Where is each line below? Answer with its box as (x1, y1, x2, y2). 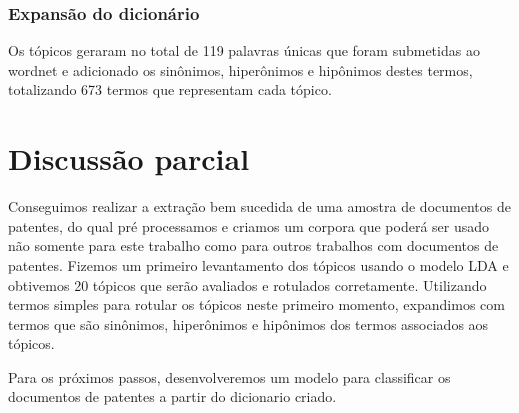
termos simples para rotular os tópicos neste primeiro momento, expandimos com (8, 294, 505, 315)
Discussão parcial (8, 138, 250, 179)
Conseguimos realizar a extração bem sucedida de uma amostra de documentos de (8, 196, 511, 217)
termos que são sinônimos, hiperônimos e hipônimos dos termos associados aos (8, 313, 489, 334)
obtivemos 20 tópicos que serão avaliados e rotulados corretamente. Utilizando (8, 274, 487, 295)
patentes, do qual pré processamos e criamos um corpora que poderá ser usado (8, 215, 490, 236)
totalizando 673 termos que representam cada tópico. (8, 79, 332, 100)
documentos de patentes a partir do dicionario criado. (8, 386, 337, 407)
